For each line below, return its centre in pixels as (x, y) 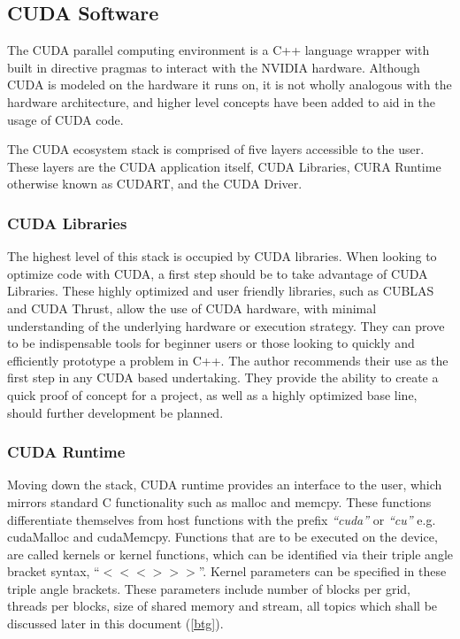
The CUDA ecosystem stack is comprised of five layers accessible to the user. (216, 149)
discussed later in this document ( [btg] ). (115, 624)
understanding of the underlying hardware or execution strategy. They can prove (226, 325)
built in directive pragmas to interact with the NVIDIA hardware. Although (214, 67)
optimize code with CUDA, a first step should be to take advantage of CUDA (218, 273)
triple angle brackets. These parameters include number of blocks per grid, (209, 588)
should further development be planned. (115, 412)
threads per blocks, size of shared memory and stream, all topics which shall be (222, 606)
